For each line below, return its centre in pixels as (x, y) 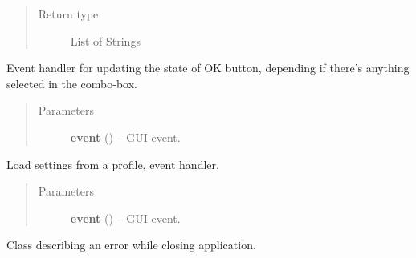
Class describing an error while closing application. (131, 245)
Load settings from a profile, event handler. (113, 164)
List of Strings (105, 40)
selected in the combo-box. (72, 83)
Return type (68, 14)
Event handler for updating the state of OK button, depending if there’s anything (208, 68)
